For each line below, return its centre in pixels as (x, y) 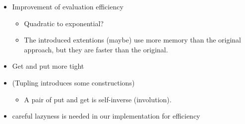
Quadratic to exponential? (64, 23)
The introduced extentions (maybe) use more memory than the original (133, 40)
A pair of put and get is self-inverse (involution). (98, 99)
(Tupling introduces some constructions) (73, 82)
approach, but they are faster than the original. (96, 49)
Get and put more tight (48, 66)
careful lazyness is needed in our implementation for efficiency (106, 116)
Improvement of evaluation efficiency (68, 6)
